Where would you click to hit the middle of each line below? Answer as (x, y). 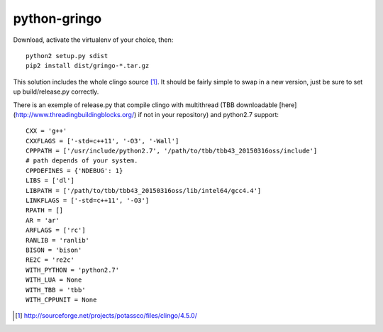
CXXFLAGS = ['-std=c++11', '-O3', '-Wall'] (102, 141)
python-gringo (57, 18)
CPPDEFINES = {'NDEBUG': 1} (74, 171)
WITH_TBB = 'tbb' (56, 290)
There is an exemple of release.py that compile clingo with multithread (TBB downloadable (145, 105)
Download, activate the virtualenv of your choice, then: (93, 40)
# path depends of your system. (82, 161)
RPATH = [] (45, 210)
